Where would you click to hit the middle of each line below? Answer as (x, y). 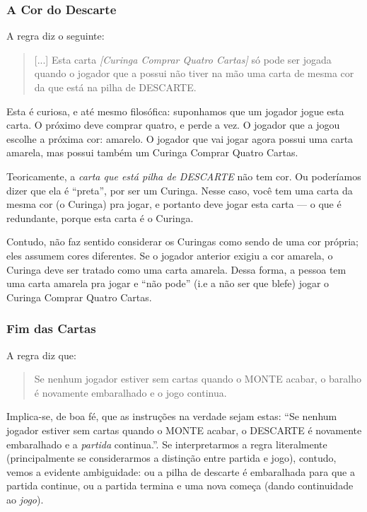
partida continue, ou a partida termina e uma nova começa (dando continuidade (180, 485)
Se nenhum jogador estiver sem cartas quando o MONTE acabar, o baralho (198, 379)
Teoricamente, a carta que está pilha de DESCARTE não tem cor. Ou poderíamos (184, 176)
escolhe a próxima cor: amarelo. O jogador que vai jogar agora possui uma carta (180, 138)
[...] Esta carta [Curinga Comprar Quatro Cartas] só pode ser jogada (183, 59)
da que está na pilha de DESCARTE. (115, 87)
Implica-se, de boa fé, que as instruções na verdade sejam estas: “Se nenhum (172, 416)
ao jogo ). (25, 499)
